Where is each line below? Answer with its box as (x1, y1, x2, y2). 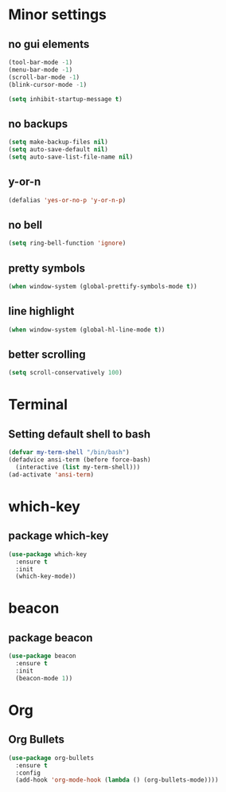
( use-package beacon (8, 652, 77, 661)
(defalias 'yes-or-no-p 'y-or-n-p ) (8, 196, 127, 204)
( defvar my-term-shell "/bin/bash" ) (8, 449, 130, 457)
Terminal (8, 396, 68, 414)
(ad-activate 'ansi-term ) (8, 470, 94, 479)
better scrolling (8, 347, 86, 361)
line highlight (8, 304, 75, 318)
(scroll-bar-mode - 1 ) (8, 73, 80, 81)
